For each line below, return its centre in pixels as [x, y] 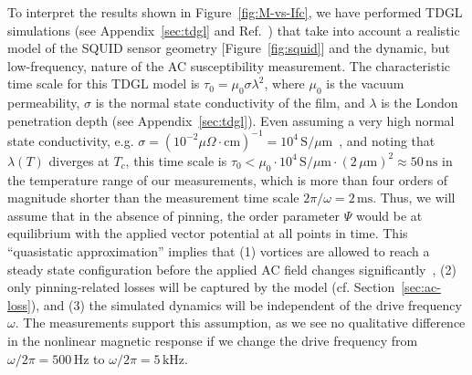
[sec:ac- [421, 287]
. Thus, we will [414, 198]
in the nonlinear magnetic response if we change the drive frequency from [213, 340]
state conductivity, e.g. [71, 140]
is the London [420, 103]
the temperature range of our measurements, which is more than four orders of [228, 179]
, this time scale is [176, 160]
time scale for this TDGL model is [104, 83]
